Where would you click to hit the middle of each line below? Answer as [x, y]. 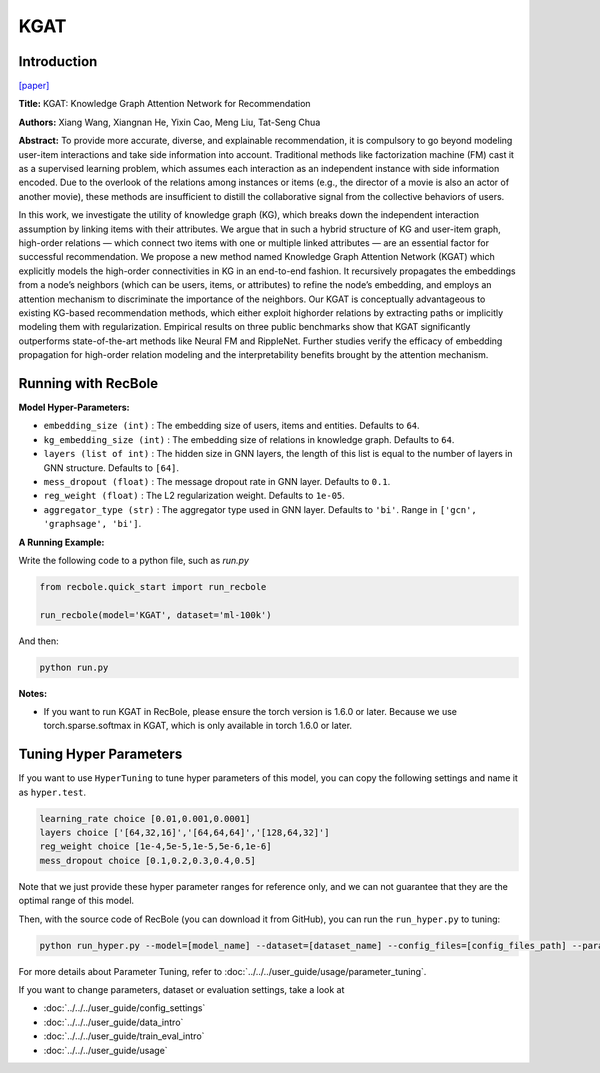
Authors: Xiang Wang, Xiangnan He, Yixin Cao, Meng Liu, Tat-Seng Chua [169, 122]
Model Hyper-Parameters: [74, 407]
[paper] [34, 86]
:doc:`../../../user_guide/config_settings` [124, 1008]
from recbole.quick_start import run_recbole [153, 586]
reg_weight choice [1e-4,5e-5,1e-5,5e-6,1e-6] [155, 846]
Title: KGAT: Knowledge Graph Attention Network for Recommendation [164, 104]
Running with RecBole [88, 383]
